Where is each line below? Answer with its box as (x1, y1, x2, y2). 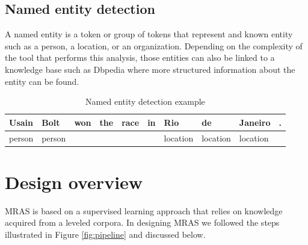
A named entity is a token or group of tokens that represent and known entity (5, 28, 293, 40)
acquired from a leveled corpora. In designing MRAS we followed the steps (5, 216, 280, 229)
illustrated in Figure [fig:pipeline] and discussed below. (5, 228, 206, 241)
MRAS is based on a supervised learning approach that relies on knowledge (5, 204, 283, 217)
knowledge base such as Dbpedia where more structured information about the (5, 63, 295, 75)
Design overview (5, 169, 143, 194)
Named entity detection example (85, 95, 205, 108)
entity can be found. (5, 75, 79, 87)
